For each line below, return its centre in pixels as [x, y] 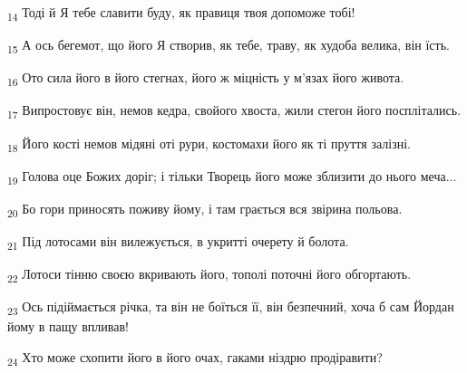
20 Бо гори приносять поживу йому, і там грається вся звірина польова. [205, 209]
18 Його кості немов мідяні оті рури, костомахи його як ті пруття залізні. [209, 144]
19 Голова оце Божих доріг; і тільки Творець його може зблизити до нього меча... [232, 177]
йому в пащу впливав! [68, 326]
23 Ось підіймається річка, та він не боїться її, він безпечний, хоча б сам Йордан [231, 307]
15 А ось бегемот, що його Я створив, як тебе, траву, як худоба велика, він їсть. [229, 46]
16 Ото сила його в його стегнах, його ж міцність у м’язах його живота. [206, 79]
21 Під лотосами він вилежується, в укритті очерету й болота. [178, 242]
